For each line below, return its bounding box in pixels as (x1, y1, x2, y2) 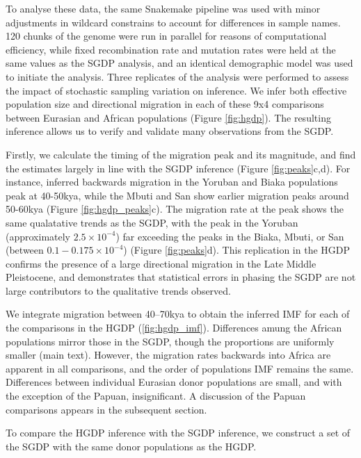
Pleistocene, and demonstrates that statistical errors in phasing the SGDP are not (6, 270, 356, 284)
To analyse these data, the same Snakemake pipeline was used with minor (6, 1, 321, 15)
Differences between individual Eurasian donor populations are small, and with (6, 375, 342, 389)
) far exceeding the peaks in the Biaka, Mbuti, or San (115, 229, 344, 243)
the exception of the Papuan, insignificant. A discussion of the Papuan (6, 389, 306, 403)
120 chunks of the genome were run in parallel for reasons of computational (6, 28, 327, 43)
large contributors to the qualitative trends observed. (6, 283, 232, 297)
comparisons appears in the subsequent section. (6, 402, 207, 416)
